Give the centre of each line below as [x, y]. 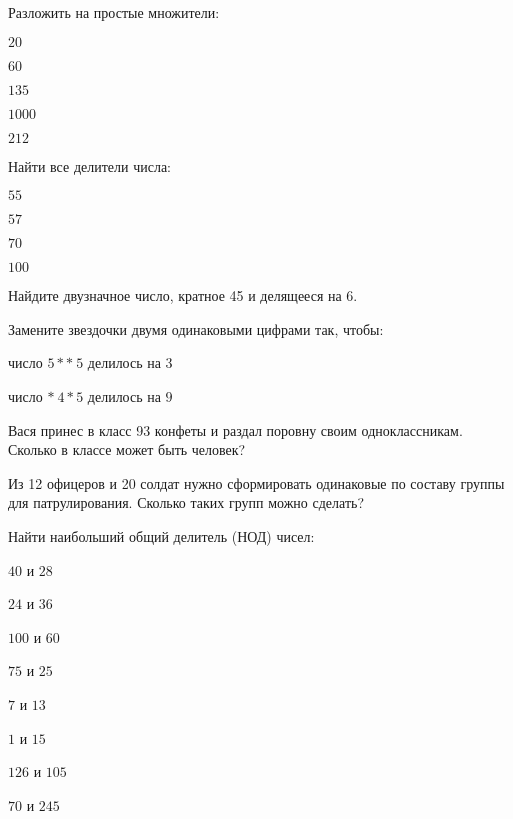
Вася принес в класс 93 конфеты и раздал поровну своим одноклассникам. [235, 429]
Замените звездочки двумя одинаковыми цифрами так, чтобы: [196, 328]
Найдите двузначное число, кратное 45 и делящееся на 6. [183, 295]
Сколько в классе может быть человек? [127, 449]
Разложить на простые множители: [114, 12]
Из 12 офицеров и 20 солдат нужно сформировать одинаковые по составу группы [256, 482]
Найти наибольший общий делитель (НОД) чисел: [161, 535]
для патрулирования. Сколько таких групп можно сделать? [186, 502]
